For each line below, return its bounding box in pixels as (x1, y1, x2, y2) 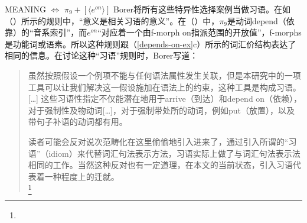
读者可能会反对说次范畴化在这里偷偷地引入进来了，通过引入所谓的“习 (28, 135, 297, 147)
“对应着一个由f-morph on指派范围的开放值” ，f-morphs (97, 26, 302, 38)
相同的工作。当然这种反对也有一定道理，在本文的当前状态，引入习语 (28, 159, 293, 171)
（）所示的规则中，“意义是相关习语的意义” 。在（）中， (5, 14, 220, 27)
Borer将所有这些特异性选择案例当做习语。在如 (113, 3, 291, 15)
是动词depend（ (227, 14, 286, 27)
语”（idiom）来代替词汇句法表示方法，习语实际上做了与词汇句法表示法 (28, 147, 301, 159)
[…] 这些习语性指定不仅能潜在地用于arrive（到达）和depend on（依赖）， (28, 92, 302, 105)
